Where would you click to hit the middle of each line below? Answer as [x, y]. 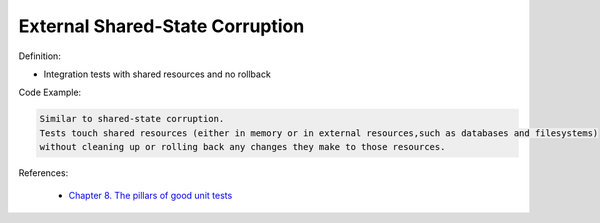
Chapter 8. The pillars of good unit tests [150, 196]
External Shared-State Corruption [161, 26]
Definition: [40, 56]
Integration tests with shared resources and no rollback [157, 74]
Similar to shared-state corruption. [132, 119]
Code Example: [50, 92]
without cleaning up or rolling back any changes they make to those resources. [242, 147]
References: [43, 173]
